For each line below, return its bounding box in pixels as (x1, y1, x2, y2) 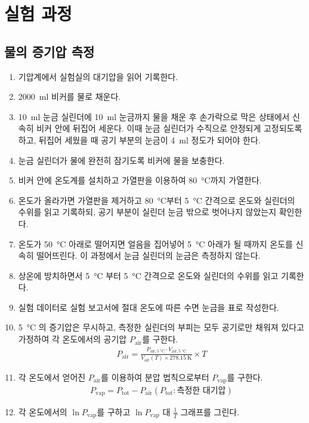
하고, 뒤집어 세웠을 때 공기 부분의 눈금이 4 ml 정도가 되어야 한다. (18, 133, 261, 146)
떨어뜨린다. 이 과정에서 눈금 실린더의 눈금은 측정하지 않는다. (36, 249, 261, 262)
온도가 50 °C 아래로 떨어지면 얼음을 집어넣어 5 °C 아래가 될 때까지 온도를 (18, 237, 293, 250)
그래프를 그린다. (180, 405, 240, 418)
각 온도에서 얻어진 (18, 371, 86, 384)
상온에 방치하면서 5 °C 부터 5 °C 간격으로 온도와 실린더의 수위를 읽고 (18, 269, 279, 281)
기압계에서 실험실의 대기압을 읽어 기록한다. (18, 70, 178, 82)
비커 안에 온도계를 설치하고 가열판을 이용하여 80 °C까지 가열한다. (18, 174, 262, 186)
